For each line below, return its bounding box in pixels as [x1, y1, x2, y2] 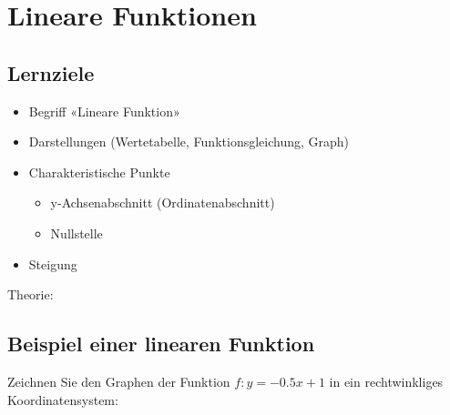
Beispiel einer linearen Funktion [7, 329, 315, 358]
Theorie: [7, 285, 54, 304]
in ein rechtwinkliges [329, 371, 444, 390]
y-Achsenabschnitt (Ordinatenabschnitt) [50, 193, 275, 212]
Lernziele [7, 58, 95, 86]
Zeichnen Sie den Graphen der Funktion [7, 371, 230, 390]
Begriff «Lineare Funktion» [28, 101, 180, 120]
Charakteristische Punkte [28, 162, 170, 181]
